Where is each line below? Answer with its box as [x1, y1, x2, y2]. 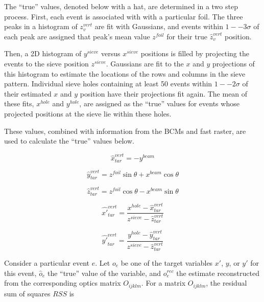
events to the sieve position [4, 58, 89, 68]
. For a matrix [141, 277, 186, 288]
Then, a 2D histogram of [4, 48, 82, 59]
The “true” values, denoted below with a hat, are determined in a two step [4, 1, 238, 11]
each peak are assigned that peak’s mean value [4, 31, 150, 41]
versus [101, 48, 121, 59]
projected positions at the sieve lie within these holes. [4, 108, 172, 119]
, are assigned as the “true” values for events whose [79, 98, 239, 109]
